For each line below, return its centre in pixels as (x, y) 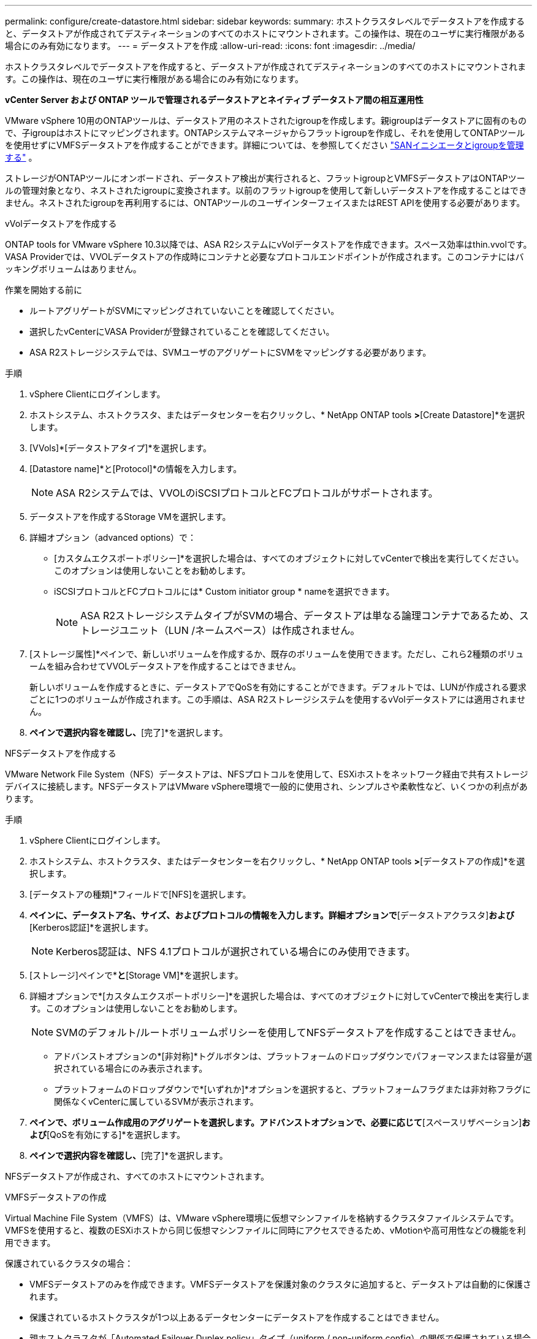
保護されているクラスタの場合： (69, 1263)
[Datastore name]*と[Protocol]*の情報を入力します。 (136, 469)
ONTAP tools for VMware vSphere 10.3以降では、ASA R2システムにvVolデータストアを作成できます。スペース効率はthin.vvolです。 (268, 244)
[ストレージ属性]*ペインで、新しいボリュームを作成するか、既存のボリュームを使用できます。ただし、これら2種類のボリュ (277, 654)
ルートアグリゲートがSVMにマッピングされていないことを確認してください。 (185, 311)
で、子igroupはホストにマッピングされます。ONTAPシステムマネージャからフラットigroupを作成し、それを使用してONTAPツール (265, 133)
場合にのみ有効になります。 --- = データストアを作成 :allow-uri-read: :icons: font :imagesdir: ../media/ (210, 46)
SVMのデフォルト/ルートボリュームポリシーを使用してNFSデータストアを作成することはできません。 (289, 1032)
